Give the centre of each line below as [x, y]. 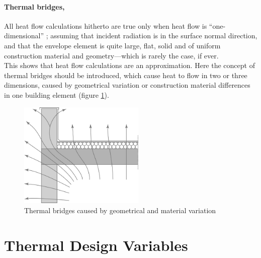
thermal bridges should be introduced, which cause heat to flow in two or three [126, 75]
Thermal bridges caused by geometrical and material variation [120, 210]
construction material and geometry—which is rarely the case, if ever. [111, 55]
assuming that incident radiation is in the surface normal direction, [154, 36]
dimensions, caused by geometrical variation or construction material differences [127, 85]
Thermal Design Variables [96, 245]
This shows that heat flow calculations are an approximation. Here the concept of [129, 65]
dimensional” [24, 36]
